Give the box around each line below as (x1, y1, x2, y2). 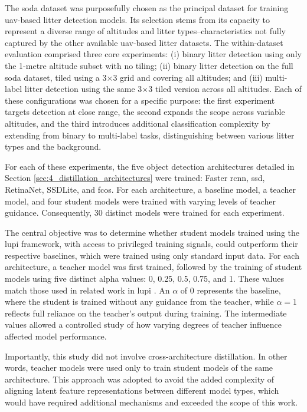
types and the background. (5, 140, 102, 153)
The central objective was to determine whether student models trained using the (5, 226, 299, 238)
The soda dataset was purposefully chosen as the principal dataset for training (5, 2, 289, 14)
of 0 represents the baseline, (180, 284, 281, 296)
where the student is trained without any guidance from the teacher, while (5, 295, 274, 308)
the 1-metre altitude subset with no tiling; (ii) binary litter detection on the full (5, 59, 293, 71)
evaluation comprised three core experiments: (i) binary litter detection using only (5, 48, 302, 60)
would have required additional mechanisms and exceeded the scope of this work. (5, 396, 298, 408)
